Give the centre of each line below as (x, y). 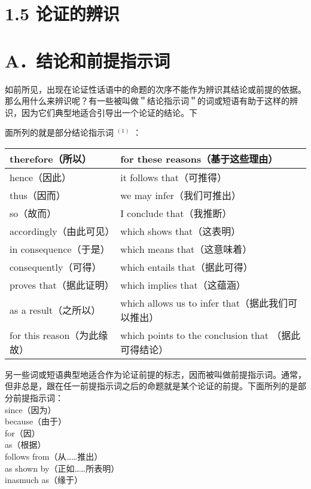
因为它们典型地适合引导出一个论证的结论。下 (109, 112)
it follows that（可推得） (174, 177)
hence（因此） (41, 177)
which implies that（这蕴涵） (183, 285)
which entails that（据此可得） (187, 267)
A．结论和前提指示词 (88, 60)
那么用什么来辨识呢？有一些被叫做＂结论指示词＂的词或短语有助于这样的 (147, 101)
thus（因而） (38, 195)
